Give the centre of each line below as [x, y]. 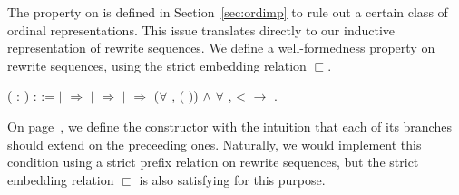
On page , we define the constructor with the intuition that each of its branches [229, 126]
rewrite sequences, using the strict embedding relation [157, 65]
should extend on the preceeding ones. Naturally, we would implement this [215, 144]
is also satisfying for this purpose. [232, 179]
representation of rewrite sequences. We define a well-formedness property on [221, 48]
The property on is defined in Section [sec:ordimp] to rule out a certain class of [228, 12]
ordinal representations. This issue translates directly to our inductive [201, 29]
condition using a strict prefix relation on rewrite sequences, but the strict [213, 162]
